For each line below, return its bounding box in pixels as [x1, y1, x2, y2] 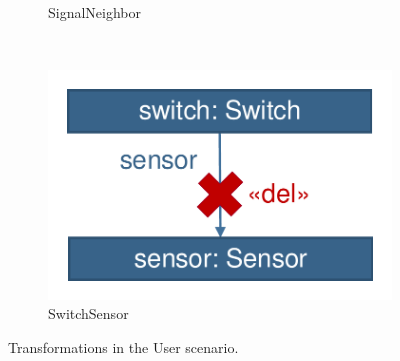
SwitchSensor [48, 303, 129, 324]
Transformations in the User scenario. [8, 336, 239, 357]
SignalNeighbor [48, 2, 142, 22]
